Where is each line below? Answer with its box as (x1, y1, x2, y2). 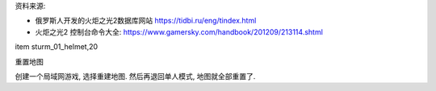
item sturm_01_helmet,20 (15, 42, 99, 52)
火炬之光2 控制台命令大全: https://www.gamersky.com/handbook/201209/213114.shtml (35, 27, 323, 36)
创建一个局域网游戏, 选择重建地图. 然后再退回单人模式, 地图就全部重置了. (15, 71, 256, 81)
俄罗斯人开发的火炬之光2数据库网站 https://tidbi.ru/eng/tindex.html (35, 16, 257, 26)
